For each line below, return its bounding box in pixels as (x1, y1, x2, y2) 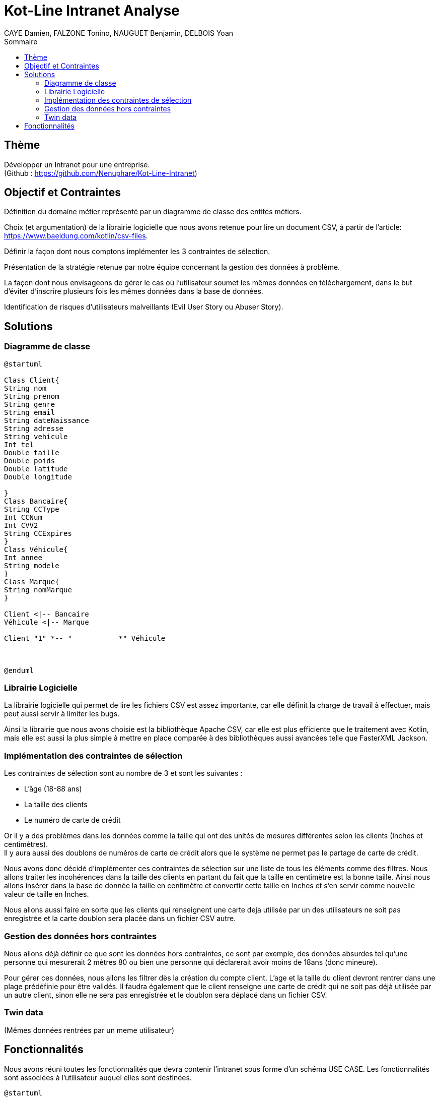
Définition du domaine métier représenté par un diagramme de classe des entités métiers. (4, 207, 302, 216)
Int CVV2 (4, 521, 38, 529)
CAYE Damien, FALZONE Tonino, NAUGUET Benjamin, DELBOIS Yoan (4, 28, 234, 37)
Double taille (4, 448, 59, 457)
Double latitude (4, 464, 68, 473)
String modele (4, 561, 59, 570)
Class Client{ (4, 376, 59, 384)
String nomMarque (4, 585, 72, 594)
